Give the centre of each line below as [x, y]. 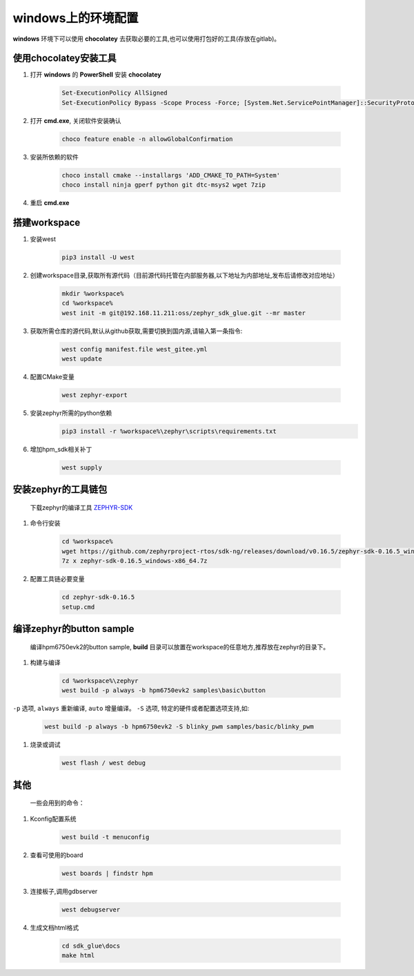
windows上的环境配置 [76, 18]
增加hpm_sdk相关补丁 [61, 450]
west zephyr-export [95, 395]
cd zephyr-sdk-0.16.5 [98, 597]
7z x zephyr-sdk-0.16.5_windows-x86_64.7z [135, 561]
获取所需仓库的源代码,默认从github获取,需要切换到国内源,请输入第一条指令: [136, 331]
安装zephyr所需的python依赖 [71, 413]
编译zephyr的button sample [73, 629]
